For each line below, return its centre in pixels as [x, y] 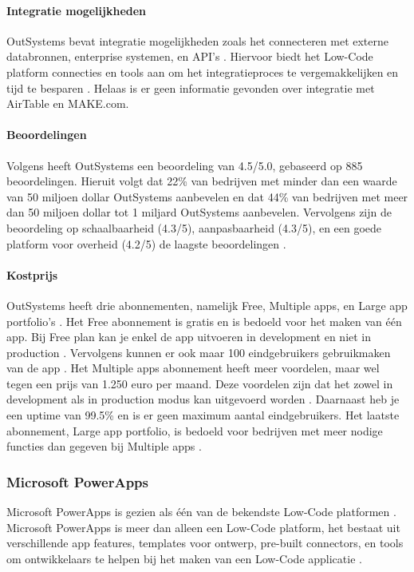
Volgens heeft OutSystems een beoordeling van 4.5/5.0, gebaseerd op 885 [185, 165]
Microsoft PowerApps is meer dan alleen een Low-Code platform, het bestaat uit [203, 527]
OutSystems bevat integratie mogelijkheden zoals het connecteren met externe [198, 40]
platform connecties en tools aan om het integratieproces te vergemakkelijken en [203, 71]
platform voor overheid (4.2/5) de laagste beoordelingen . [146, 243]
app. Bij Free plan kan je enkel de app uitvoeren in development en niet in [189, 337]
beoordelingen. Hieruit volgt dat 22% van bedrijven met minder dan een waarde [202, 181]
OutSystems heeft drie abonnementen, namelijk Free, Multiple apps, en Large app [207, 305]
